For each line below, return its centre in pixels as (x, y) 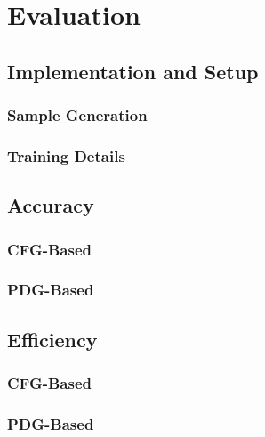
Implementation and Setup (133, 71)
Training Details (66, 155)
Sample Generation (77, 115)
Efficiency (52, 339)
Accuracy (51, 205)
